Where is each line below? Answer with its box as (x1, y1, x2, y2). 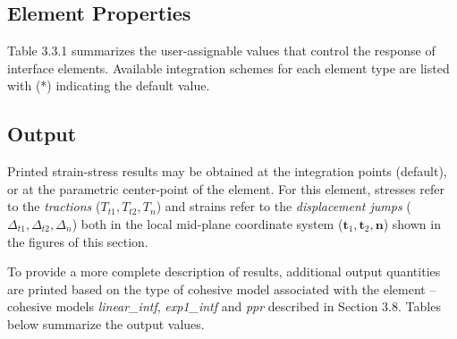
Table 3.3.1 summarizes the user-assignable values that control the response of (7, 41, 436, 60)
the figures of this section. (7, 232, 148, 250)
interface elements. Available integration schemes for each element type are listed (7, 58, 450, 77)
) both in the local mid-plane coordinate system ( (72, 214, 343, 233)
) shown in (383, 214, 441, 233)
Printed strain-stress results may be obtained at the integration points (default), (7, 162, 447, 181)
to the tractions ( (7, 197, 101, 216)
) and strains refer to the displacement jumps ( (156, 197, 411, 216)
